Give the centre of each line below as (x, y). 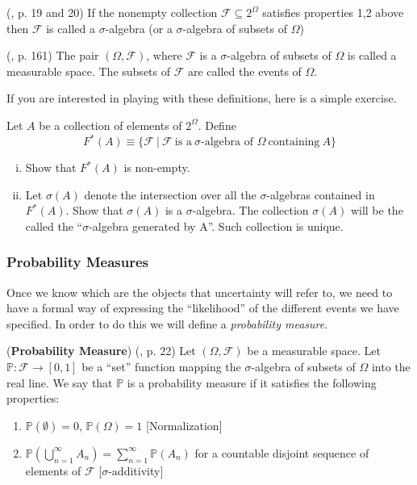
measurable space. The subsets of (88, 71)
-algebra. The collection (250, 210)
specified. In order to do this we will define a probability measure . (167, 323)
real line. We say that (60, 382)
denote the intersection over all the (170, 194)
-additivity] (136, 470)
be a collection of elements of (111, 125)
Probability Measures (78, 262)
